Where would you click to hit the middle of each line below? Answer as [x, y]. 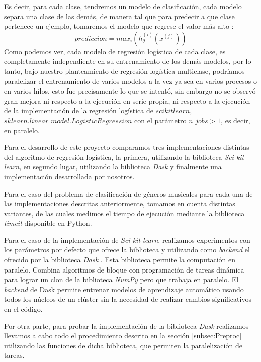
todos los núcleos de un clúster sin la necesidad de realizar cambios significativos [128, 299]
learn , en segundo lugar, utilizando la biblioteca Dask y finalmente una [113, 167]
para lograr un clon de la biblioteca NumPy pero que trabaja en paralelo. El [121, 279]
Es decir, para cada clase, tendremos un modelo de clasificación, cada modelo [123, 6]
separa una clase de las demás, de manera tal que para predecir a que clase [119, 16]
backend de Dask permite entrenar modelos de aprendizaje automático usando [124, 289]
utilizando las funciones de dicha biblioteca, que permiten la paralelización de [123, 345]
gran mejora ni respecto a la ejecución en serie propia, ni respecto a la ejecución [127, 100]
